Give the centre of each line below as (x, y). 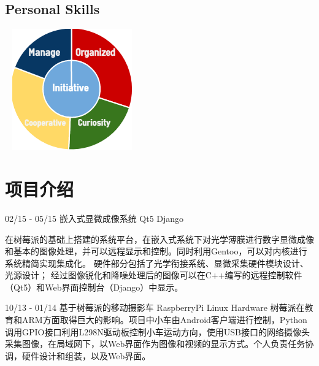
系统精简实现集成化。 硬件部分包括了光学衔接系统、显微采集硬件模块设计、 (157, 263)
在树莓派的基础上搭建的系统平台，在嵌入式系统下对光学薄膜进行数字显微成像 (159, 239)
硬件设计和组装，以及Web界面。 (86, 355)
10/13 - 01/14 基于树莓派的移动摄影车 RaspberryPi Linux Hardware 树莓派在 (155, 307)
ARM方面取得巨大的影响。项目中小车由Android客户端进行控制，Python (164, 320)
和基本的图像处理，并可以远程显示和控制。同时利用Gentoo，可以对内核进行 (156, 251)
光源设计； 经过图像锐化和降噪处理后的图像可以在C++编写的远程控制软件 (154, 275)
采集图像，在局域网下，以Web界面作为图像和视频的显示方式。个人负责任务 (155, 344)
